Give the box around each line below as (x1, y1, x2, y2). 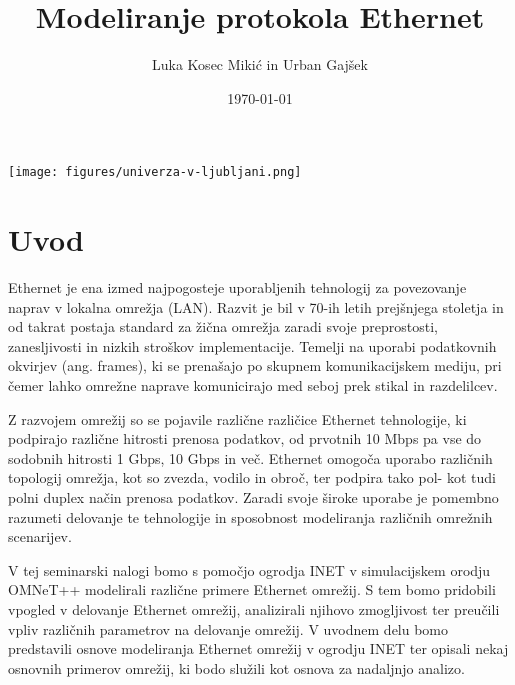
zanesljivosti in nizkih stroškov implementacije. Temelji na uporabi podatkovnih (8, 335, 497, 356)
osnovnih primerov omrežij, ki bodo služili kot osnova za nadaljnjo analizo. (8, 657, 465, 678)
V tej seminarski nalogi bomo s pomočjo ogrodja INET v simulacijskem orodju (8, 559, 491, 580)
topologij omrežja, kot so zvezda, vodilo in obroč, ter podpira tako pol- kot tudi (8, 467, 496, 488)
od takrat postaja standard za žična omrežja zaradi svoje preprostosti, (8, 316, 438, 337)
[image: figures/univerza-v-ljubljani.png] (8, 165, 302, 180)
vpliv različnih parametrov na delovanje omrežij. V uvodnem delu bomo (8, 618, 449, 639)
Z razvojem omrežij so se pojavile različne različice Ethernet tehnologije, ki (8, 408, 467, 429)
